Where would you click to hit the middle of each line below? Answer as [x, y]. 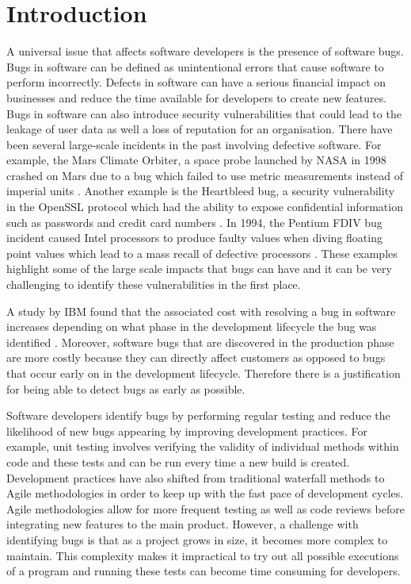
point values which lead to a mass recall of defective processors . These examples [202, 253]
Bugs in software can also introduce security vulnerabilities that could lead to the [204, 113]
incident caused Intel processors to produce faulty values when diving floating [194, 238]
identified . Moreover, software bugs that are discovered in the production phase [200, 342]
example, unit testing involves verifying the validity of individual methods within [203, 446]
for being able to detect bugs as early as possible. [126, 388]
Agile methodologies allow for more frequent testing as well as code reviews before [205, 508]
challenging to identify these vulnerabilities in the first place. [154, 284]
